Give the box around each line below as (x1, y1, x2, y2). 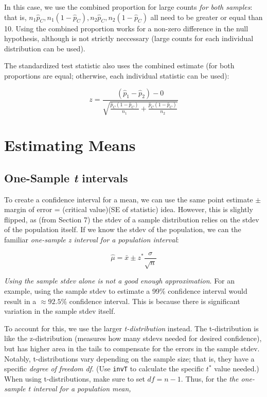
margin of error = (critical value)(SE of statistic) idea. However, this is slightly (4, 204, 253, 215)
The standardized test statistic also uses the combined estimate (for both (4, 60, 235, 71)
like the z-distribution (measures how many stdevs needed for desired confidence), (4, 333, 262, 344)
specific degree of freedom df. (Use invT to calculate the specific (4, 363, 204, 374)
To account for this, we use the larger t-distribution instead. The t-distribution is (4, 323, 259, 333)
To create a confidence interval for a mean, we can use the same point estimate (4, 194, 253, 204)
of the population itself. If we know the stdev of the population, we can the (4, 224, 241, 235)
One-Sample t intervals (4, 169, 128, 185)
